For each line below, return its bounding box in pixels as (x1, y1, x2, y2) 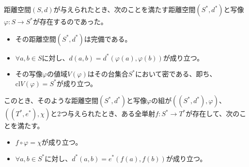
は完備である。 (84, 33, 132, 44)
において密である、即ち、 (135, 69, 217, 79)
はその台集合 (87, 69, 128, 79)
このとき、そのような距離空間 (4, 95, 99, 106)
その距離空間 (15, 33, 56, 44)
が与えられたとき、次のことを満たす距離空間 (53, 4, 196, 14)
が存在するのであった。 (33, 16, 108, 26)
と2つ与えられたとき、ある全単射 (50, 108, 156, 119)
